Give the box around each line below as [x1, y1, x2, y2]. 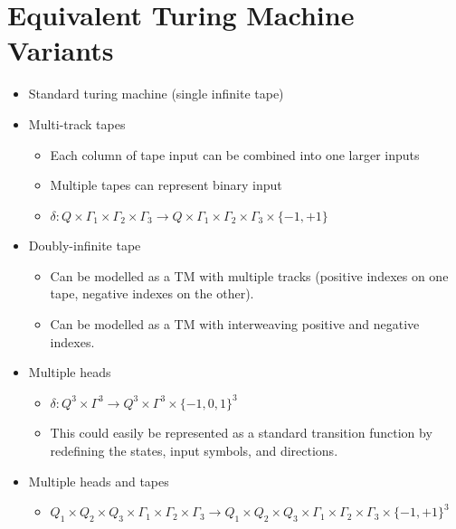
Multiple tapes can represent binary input [50, 175, 282, 194]
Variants [7, 32, 114, 69]
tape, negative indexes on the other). [50, 284, 254, 303]
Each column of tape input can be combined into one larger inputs [50, 145, 420, 164]
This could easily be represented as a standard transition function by [50, 423, 432, 442]
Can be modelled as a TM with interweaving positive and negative [50, 315, 420, 334]
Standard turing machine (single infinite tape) [28, 84, 284, 103]
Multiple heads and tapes [28, 471, 169, 490]
